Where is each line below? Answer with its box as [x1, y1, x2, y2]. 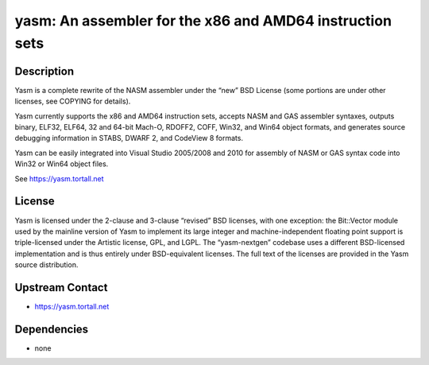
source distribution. [14, 260, 79, 270]
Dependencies [14, 322, 89, 336]
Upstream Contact [14, 281, 108, 294]
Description [14, 64, 75, 78]
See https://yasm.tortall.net [14, 173, 104, 183]
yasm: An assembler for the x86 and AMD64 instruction [14, 12, 392, 29]
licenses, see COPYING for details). [14, 96, 131, 107]
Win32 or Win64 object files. [14, 159, 109, 169]
